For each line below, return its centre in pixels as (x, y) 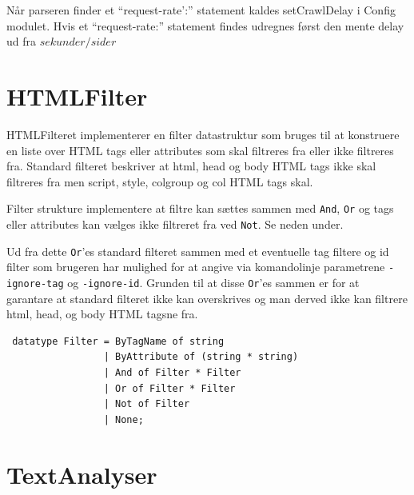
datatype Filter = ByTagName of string (118, 341)
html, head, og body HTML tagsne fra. (102, 314)
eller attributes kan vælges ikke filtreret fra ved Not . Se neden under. (175, 224)
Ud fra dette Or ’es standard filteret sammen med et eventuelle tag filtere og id (198, 251)
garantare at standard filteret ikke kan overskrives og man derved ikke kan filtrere (207, 298)
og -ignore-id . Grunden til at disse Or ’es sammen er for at (213, 282)
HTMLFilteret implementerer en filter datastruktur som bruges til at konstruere (203, 134)
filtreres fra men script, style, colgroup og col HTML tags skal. (160, 181)
